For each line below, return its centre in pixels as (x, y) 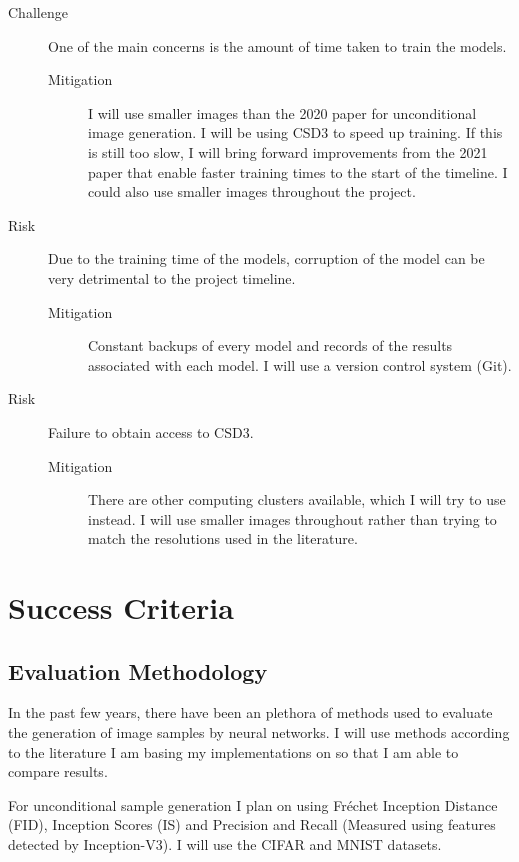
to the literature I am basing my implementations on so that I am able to (233, 751)
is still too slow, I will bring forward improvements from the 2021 (288, 151)
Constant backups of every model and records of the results (270, 345)
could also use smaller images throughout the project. (252, 191)
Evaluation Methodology (138, 670)
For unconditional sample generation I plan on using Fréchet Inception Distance (253, 804)
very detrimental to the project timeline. (172, 277)
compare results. (58, 771)
